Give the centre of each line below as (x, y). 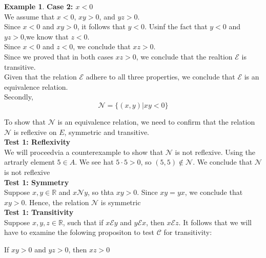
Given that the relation (40, 77)
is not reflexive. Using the (215, 152)
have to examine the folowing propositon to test (79, 232)
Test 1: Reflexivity (37, 142)
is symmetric (121, 202)
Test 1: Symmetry (37, 182)
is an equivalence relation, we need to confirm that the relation (156, 121)
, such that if (83, 222)
